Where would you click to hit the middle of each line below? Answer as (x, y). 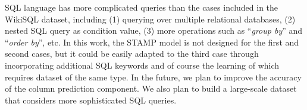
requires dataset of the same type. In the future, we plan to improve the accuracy (153, 77)
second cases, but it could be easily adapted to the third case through (132, 54)
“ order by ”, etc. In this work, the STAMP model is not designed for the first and (152, 42)
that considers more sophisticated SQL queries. (91, 100)
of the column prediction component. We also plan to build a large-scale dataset (151, 88)
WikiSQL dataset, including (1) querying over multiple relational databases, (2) (150, 19)
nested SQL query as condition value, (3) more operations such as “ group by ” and (154, 30)
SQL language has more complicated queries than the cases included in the (142, 7)
